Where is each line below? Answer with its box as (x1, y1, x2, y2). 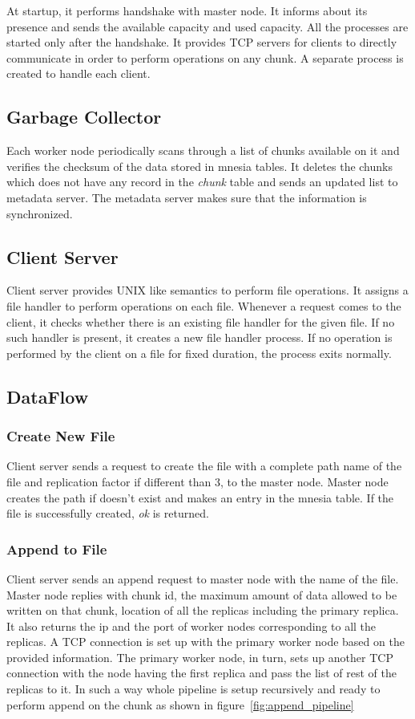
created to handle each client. (6, 65, 151, 82)
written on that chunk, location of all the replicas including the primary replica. (6, 602, 399, 619)
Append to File (6, 538, 107, 559)
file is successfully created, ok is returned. (6, 505, 209, 522)
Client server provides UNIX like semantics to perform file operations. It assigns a (6, 282, 409, 299)
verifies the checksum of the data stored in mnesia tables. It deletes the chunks (6, 157, 393, 174)
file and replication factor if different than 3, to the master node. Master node (6, 473, 389, 489)
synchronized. (6, 205, 73, 221)
